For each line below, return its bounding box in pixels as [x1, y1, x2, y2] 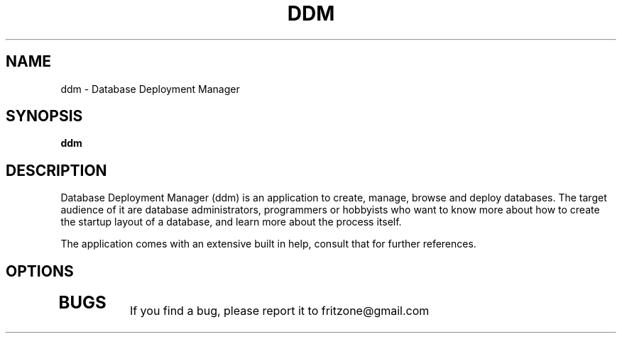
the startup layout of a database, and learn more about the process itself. [60, 216, 402, 228]
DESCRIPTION [6, 161, 107, 179]
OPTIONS [6, 262, 74, 280]
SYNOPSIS [6, 107, 83, 126]
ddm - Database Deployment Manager [60, 82, 240, 95]
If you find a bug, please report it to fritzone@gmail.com [129, 304, 430, 318]
